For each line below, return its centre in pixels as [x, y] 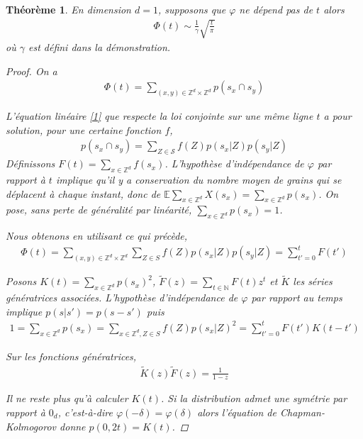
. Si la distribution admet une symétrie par [254, 398]
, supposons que [192, 9]
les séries [313, 281]
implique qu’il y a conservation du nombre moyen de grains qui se [199, 180]
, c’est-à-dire [85, 412]
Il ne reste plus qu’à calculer [67, 398]
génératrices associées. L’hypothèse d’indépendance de [122, 298]
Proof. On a [32, 71]
